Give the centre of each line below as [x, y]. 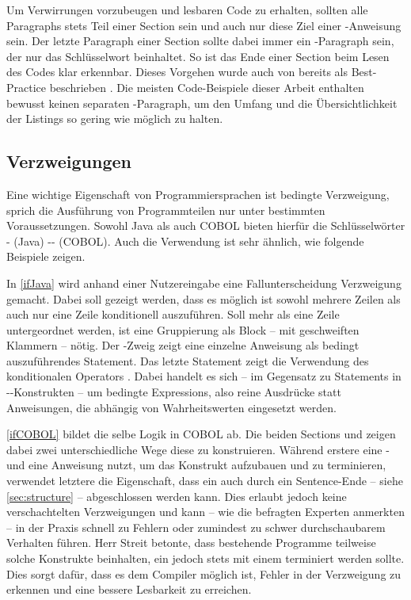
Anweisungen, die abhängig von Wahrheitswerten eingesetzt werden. [171, 407]
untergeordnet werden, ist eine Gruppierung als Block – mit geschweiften [183, 329]
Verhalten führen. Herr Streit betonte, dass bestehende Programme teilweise [191, 543]
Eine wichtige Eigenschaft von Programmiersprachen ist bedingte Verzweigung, [198, 194]
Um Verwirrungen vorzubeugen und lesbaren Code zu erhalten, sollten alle [187, 10]
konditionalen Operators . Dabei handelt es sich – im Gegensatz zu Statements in [204, 376]
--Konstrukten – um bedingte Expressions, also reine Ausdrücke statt [174, 392]
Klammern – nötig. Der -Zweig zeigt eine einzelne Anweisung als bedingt [183, 345]
